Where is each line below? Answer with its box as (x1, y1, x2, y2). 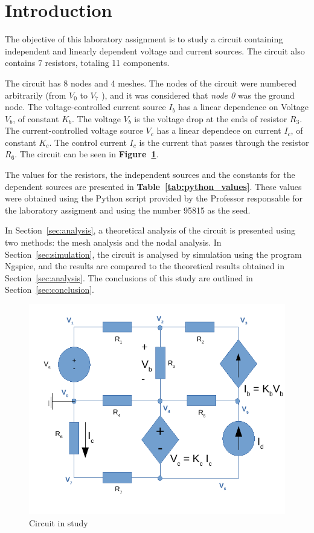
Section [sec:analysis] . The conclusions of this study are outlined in (5, 271, 253, 284)
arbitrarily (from (5, 88, 66, 101)
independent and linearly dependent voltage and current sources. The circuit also (5, 44, 305, 57)
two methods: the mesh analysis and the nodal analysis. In (5, 236, 222, 249)
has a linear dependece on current (156, 124, 281, 137)
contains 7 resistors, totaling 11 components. (5, 56, 170, 69)
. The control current (49, 136, 127, 148)
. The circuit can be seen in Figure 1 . (14, 148, 159, 160)
